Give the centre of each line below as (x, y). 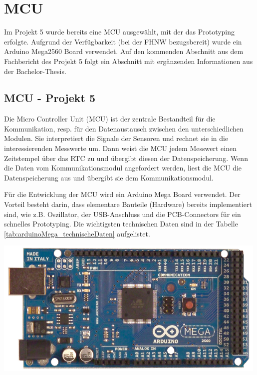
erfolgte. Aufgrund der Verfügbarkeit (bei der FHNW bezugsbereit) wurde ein (123, 41)
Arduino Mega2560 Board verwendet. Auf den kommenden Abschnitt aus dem (124, 51)
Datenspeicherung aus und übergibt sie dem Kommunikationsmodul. (109, 177)
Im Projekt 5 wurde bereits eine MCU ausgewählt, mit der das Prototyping (120, 32)
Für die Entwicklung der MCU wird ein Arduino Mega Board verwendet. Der (122, 194)
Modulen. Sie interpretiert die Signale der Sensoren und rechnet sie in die (116, 138)
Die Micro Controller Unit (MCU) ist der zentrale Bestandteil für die (110, 119)
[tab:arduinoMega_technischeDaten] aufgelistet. (77, 233)
